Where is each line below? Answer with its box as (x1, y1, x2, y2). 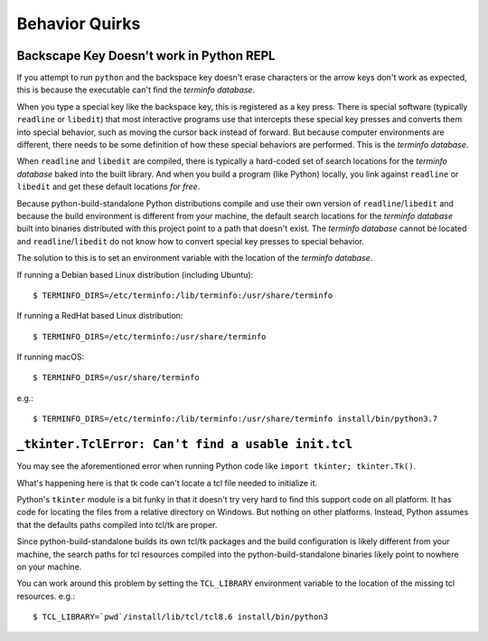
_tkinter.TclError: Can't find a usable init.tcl (16, 437, 353, 452)
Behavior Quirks (16, 14, 141, 33)
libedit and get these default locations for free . (16, 181, 201, 192)
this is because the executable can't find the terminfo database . (16, 84, 256, 95)
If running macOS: (16, 351, 85, 362)
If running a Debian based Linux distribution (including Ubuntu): (16, 269, 254, 280)
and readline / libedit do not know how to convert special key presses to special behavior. (16, 235, 365, 246)
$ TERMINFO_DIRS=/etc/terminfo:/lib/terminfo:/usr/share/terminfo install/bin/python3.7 (33, 414, 438, 425)
